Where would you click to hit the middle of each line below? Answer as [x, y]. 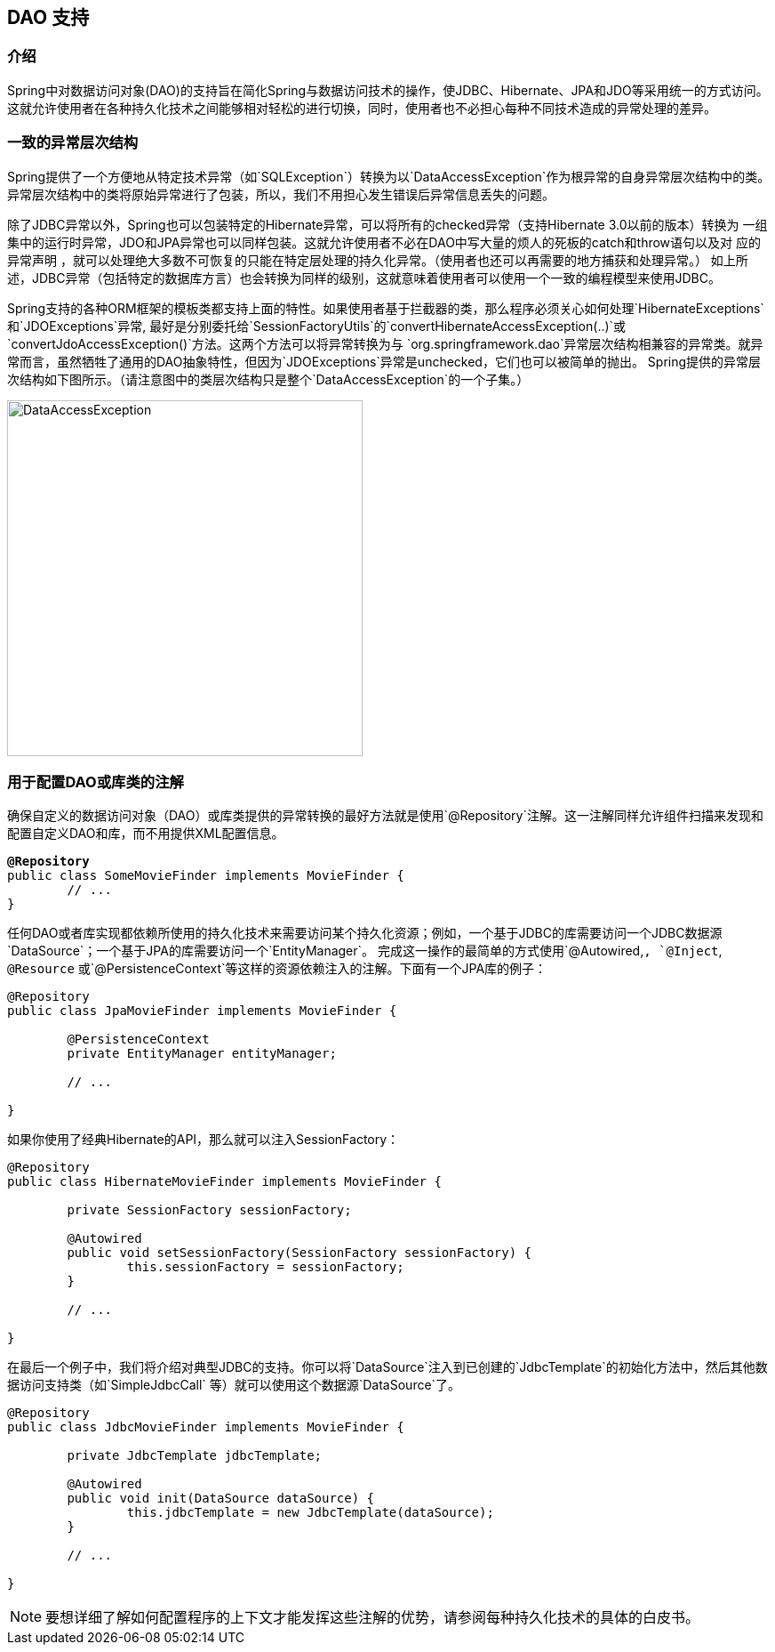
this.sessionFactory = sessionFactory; [265, 1267]
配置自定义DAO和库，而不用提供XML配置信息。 [146, 834]
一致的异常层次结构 [73, 143]
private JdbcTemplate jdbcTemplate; [195, 1456]
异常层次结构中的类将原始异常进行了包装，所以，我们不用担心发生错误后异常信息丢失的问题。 [281, 194]
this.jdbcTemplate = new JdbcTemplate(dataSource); [310, 1513]
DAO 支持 [48, 17]
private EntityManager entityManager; [202, 1054]
